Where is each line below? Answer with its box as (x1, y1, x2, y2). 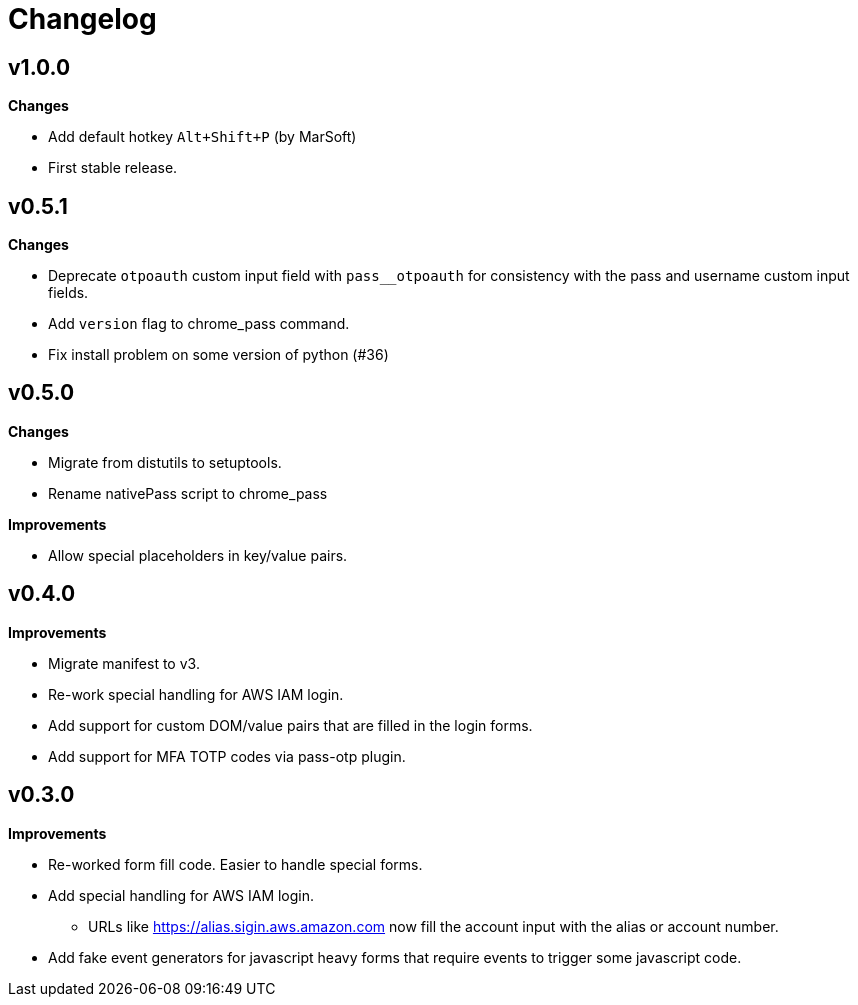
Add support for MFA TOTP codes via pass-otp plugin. (48, 747, 406, 765)
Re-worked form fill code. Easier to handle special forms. (48, 855, 423, 873)
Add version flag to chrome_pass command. (48, 315, 350, 333)
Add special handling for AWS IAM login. (48, 886, 315, 904)
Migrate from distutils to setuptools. (48, 453, 282, 471)
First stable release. (48, 159, 178, 177)
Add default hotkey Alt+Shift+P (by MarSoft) (48, 128, 357, 146)
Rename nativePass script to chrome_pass (48, 484, 328, 502)
